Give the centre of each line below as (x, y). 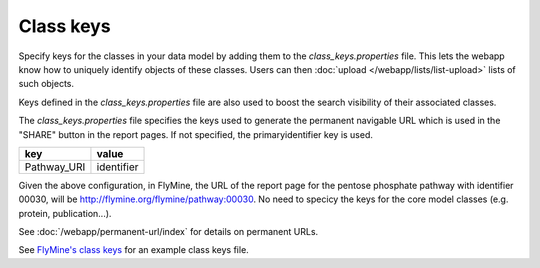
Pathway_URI (55, 167)
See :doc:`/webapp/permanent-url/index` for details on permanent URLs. (168, 232)
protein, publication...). (65, 213)
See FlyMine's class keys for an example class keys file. (133, 250)
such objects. (46, 84)
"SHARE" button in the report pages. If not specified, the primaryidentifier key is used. (196, 134)
